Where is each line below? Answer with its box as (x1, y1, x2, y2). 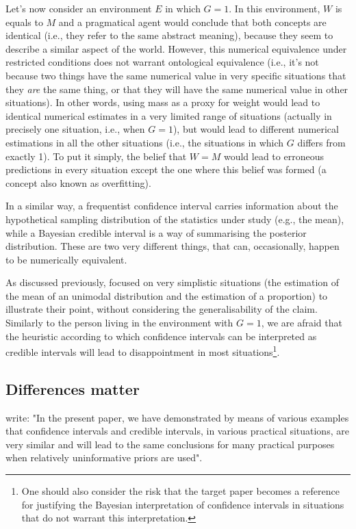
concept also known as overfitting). (5, 175, 151, 190)
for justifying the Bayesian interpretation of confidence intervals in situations (21, 497, 344, 511)
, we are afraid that (261, 315, 342, 330)
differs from (297, 135, 346, 149)
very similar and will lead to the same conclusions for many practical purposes (5, 437, 335, 451)
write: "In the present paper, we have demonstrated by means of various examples (5, 410, 349, 424)
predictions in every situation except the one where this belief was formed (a (5, 162, 327, 177)
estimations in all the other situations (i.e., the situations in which (5, 135, 284, 149)
